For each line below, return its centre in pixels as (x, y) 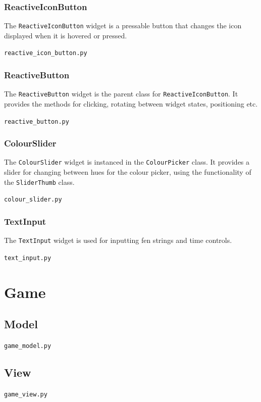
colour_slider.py (33, 200)
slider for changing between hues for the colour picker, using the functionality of (128, 172)
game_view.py (26, 394)
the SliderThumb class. (39, 182)
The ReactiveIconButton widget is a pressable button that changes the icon (123, 26)
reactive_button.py (37, 121)
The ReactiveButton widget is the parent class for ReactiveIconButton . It (121, 94)
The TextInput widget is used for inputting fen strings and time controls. (118, 240)
